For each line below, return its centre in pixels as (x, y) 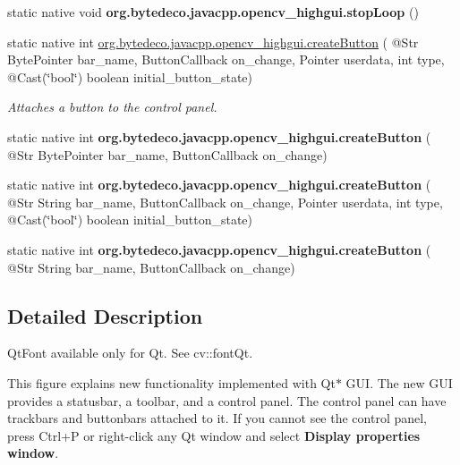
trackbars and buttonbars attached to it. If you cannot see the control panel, (217, 418)
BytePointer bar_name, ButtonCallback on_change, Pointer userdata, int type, (226, 59)
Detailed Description (105, 315)
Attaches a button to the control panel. (112, 107)
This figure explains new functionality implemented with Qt (171, 382)
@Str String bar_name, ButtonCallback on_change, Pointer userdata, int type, (225, 202)
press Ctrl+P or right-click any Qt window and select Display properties (214, 435)
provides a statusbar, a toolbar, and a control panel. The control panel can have (227, 400)
